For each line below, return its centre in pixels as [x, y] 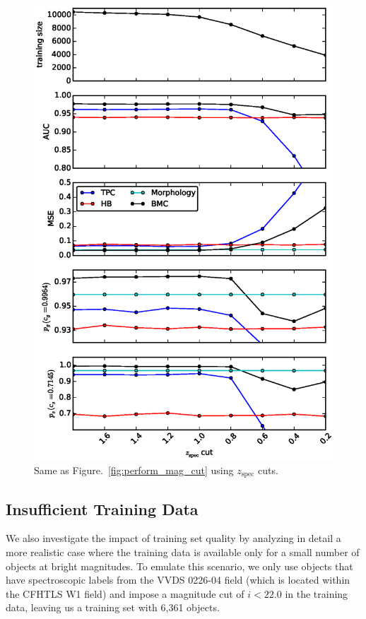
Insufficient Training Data [102, 508]
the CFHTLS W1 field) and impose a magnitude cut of [125, 593]
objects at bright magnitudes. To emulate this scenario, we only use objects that [179, 566]
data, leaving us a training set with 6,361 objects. [113, 607]
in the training [317, 593]
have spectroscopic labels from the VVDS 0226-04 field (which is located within [178, 580]
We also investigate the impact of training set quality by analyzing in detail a [173, 538]
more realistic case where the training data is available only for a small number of [183, 552]
